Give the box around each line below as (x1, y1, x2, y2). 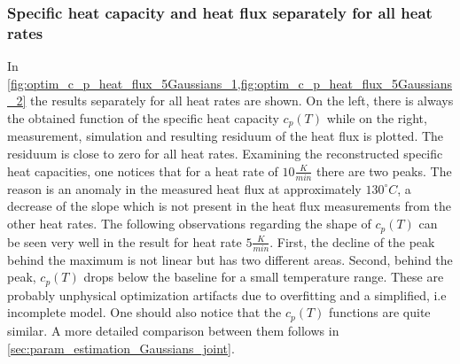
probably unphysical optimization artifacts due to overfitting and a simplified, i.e (7, 285, 447, 304)
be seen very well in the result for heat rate (7, 232, 242, 251)
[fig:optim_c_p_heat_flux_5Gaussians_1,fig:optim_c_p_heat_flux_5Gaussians (7, 74, 453, 92)
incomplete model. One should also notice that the (7, 303, 282, 321)
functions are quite (329, 303, 431, 321)
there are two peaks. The (316, 161, 452, 180)
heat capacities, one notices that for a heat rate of (7, 161, 278, 180)
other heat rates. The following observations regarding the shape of (7, 214, 371, 233)
